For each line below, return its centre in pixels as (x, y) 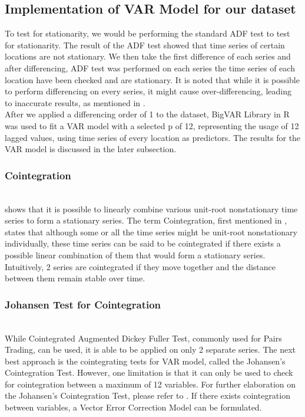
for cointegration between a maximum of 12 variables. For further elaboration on (150, 384)
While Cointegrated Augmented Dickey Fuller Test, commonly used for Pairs (143, 338)
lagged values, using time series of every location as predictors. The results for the (153, 137)
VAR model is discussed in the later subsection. (91, 149)
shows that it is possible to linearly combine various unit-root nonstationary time (151, 209)
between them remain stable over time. (75, 278)
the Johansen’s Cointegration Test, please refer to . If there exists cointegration (147, 395)
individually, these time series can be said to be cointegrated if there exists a (143, 243)
